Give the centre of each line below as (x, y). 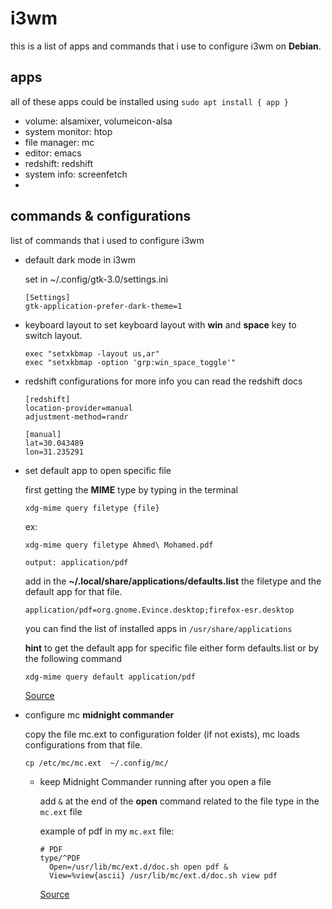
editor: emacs (53, 153)
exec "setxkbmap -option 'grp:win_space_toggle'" (130, 362)
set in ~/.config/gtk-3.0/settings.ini (96, 279)
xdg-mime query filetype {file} (92, 508)
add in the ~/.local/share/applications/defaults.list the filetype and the (173, 581)
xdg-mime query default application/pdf (110, 677)
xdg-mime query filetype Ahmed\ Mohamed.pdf (119, 545)
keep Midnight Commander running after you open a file (155, 781)
